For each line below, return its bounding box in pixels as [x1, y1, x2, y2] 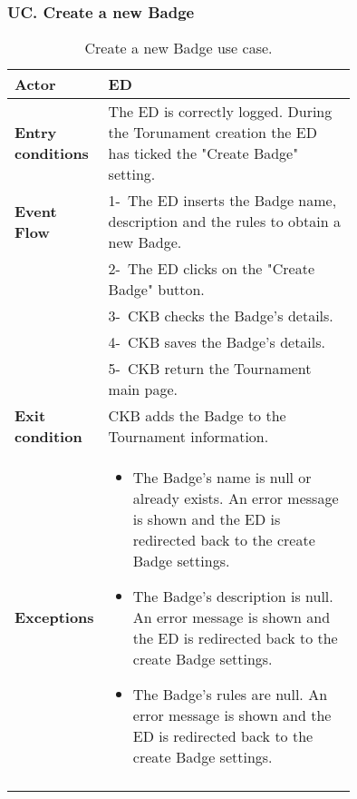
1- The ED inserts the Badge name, [108, 190, 337, 212]
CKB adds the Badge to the [108, 405, 286, 427]
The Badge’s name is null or [132, 467, 312, 488]
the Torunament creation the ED [108, 122, 317, 143]
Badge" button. [108, 279, 205, 301]
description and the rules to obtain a [108, 211, 341, 232]
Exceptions [14, 607, 94, 628]
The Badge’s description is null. [132, 586, 333, 607]
